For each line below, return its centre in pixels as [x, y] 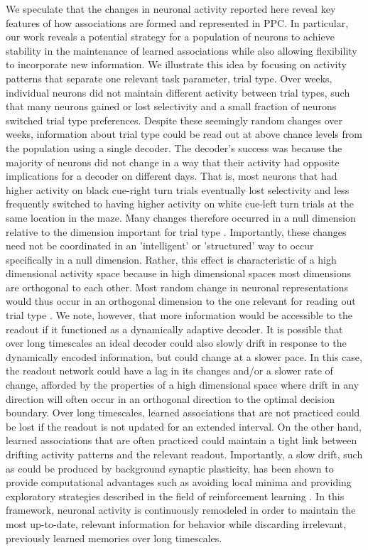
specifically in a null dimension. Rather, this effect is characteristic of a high [171, 259]
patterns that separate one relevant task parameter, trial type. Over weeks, [169, 78]
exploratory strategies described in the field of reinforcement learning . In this [175, 496]
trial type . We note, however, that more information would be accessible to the [179, 315]
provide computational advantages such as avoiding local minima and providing [179, 482]
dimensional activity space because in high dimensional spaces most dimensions [178, 273]
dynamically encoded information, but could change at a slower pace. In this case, [184, 356]
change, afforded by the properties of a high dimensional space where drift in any [183, 385]
